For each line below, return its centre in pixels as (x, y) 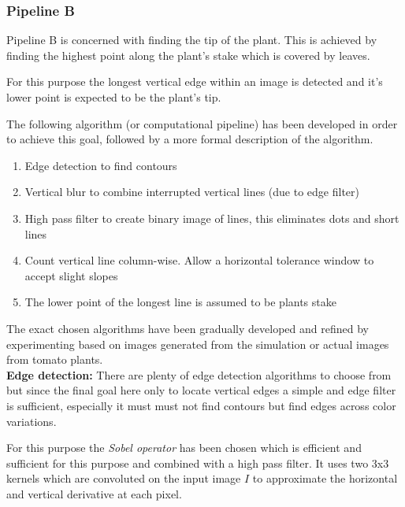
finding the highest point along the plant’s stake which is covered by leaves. (188, 55)
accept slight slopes (71, 275)
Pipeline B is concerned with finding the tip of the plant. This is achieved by (192, 40)
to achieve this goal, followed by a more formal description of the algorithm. (190, 139)
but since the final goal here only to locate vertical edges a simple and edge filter (201, 390)
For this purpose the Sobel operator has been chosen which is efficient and (184, 448)
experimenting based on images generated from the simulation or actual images (198, 344)
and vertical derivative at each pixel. (94, 493)
